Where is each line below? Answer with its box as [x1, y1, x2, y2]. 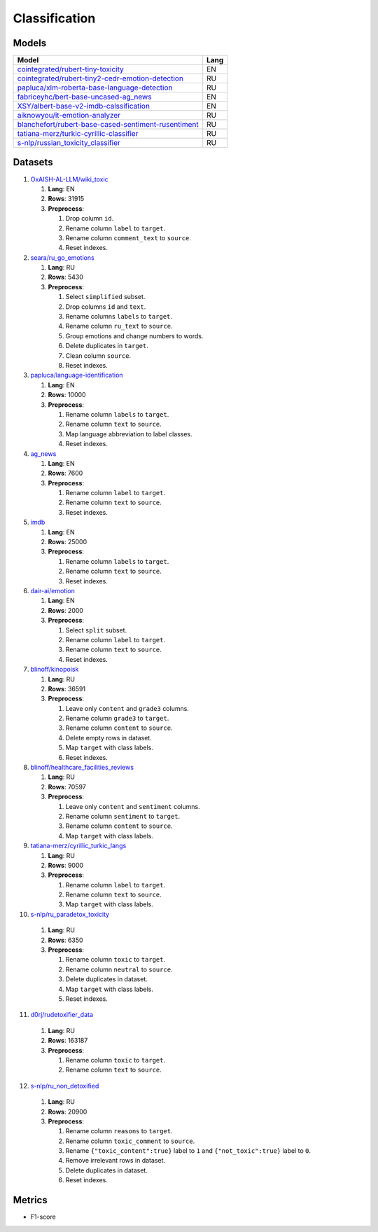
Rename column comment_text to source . [65, 233, 192, 242]
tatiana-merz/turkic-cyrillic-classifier [17, 129, 139, 139]
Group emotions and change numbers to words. [65, 331, 204, 340]
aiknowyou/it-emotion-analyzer [17, 111, 121, 120]
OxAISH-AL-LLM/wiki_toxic [30, 175, 108, 184]
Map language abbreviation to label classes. [65, 429, 192, 438]
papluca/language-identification [30, 371, 123, 380]
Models [13, 37, 47, 49]
